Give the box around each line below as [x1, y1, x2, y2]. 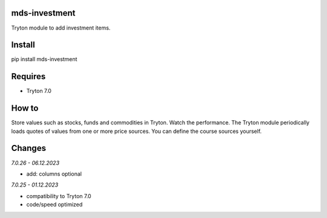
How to [11, 103, 39, 114]
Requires [11, 71, 46, 82]
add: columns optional [26, 170, 82, 178]
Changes [11, 143, 47, 153]
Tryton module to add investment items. [11, 24, 111, 31]
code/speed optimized [26, 201, 83, 208]
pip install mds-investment [11, 56, 78, 63]
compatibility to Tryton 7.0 [26, 192, 91, 199]
